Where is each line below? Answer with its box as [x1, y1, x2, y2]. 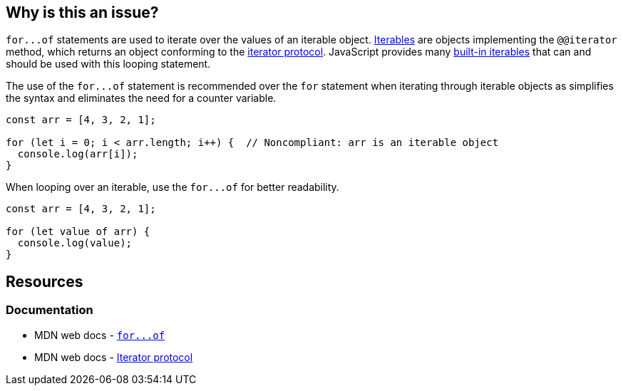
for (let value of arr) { [6, 226, 150, 238]
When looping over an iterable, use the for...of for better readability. [6, 181, 339, 194]
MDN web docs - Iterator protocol [34, 350, 193, 363]
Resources [6, 272, 83, 291]
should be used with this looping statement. [6, 58, 211, 71]
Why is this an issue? [6, 4, 159, 21]
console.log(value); [17, 237, 133, 249]
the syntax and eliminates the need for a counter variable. [6, 92, 277, 105]
